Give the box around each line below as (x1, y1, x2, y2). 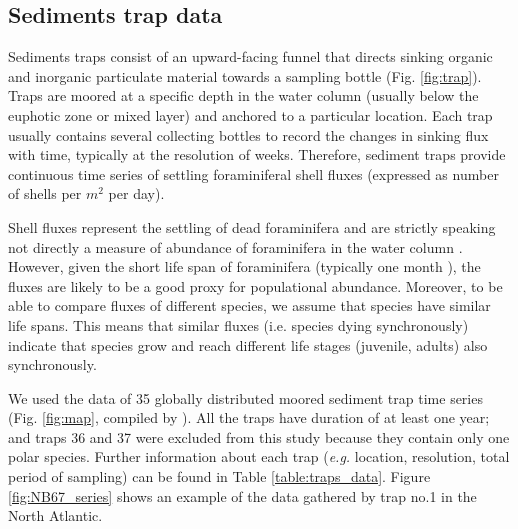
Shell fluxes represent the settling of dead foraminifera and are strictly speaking (8, 216, 496, 237)
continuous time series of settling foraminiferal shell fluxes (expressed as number (8, 163, 499, 184)
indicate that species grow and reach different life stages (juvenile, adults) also (8, 334, 488, 355)
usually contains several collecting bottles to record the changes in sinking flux (8, 124, 489, 145)
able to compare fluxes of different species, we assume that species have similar (8, 295, 491, 316)
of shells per (8, 183, 82, 204)
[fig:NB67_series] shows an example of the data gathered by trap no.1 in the (8, 485, 477, 506)
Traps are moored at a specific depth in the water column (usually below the (8, 85, 479, 106)
